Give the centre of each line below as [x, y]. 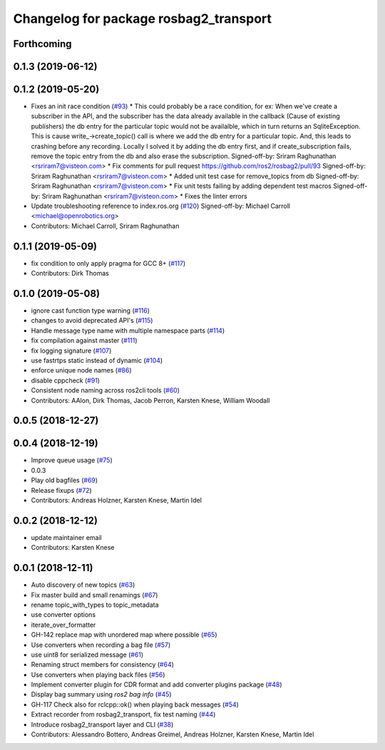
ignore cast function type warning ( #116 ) [90, 311]
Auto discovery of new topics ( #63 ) [83, 585]
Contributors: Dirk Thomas [70, 274]
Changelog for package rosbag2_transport [143, 19]
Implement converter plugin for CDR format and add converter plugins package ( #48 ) [156, 684]
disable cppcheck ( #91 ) [65, 380]
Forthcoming [42, 44]
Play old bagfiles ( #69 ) [65, 480]
